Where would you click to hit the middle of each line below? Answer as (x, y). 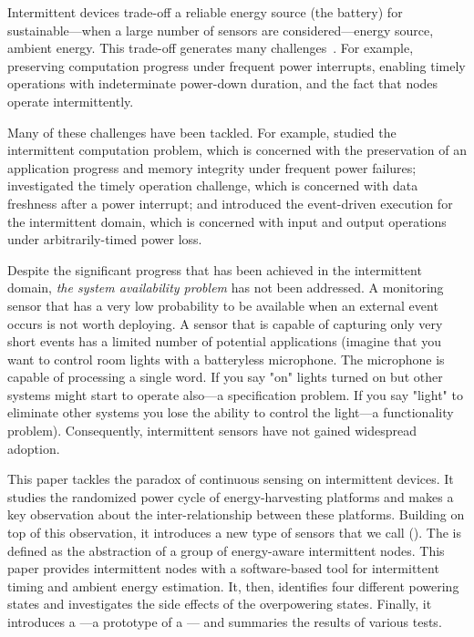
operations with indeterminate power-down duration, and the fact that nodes (223, 83)
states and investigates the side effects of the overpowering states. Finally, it (220, 604)
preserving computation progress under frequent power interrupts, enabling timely (237, 65)
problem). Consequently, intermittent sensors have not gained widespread (212, 431)
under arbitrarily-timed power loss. (105, 239)
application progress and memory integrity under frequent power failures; (212, 167)
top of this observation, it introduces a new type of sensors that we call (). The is (235, 533)
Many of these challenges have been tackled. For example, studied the (202, 132)
